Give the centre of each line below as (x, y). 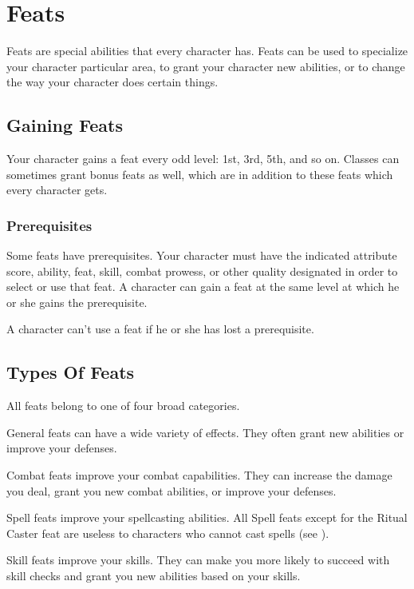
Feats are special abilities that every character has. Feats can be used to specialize (207, 51)
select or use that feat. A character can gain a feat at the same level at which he (203, 287)
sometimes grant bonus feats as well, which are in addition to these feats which (200, 174)
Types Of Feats (71, 372)
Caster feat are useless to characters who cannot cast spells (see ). (168, 533)
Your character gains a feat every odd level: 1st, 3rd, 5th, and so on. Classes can (203, 159)
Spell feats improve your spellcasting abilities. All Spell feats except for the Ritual (207, 517)
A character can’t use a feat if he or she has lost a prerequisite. (160, 329)
